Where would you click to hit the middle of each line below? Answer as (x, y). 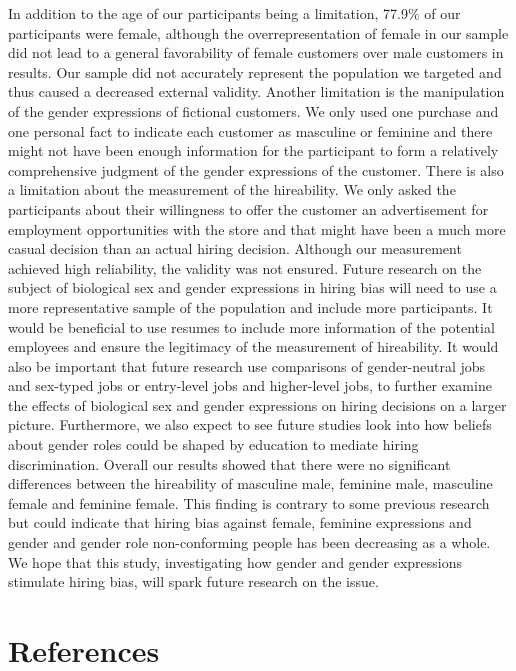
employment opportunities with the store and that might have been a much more (257, 228)
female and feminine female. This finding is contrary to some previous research (249, 502)
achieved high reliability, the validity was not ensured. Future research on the (245, 267)
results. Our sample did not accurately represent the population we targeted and (255, 71)
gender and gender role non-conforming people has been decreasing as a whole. (249, 542)
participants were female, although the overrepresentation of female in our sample (258, 32)
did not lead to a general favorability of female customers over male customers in (256, 52)
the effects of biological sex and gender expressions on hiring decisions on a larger (257, 404)
